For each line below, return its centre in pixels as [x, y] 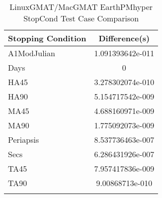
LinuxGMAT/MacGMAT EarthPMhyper [81, 7]
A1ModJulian [32, 53]
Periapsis [24, 140]
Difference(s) [124, 38]
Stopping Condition [47, 38]
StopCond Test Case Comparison [81, 18]
